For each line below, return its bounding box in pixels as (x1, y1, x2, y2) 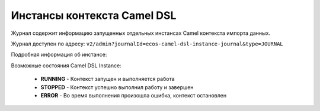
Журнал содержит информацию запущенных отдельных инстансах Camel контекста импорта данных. (11, 30, 271, 37)
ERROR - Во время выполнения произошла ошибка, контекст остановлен (40, 92, 227, 99)
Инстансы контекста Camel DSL (11, 9, 177, 22)
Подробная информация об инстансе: (11, 51, 107, 58)
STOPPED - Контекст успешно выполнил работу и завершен (40, 83, 194, 91)
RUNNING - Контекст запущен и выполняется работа (40, 76, 175, 83)
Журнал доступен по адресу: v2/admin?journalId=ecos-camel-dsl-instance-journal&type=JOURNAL (11, 40, 284, 47)
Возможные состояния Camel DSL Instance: (11, 62, 121, 69)
